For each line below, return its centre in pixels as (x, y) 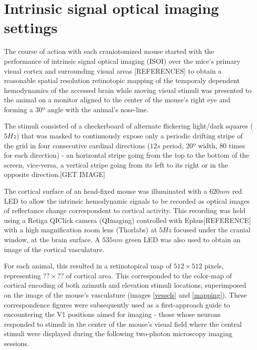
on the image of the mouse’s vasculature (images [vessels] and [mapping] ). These (126, 294)
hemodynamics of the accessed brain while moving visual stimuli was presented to (128, 90)
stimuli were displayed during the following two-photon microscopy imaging (118, 333)
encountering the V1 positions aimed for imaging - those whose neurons (112, 314)
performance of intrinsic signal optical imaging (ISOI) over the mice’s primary (122, 61)
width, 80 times (221, 145)
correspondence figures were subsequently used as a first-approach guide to (117, 304)
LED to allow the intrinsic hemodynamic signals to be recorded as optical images (127, 200)
